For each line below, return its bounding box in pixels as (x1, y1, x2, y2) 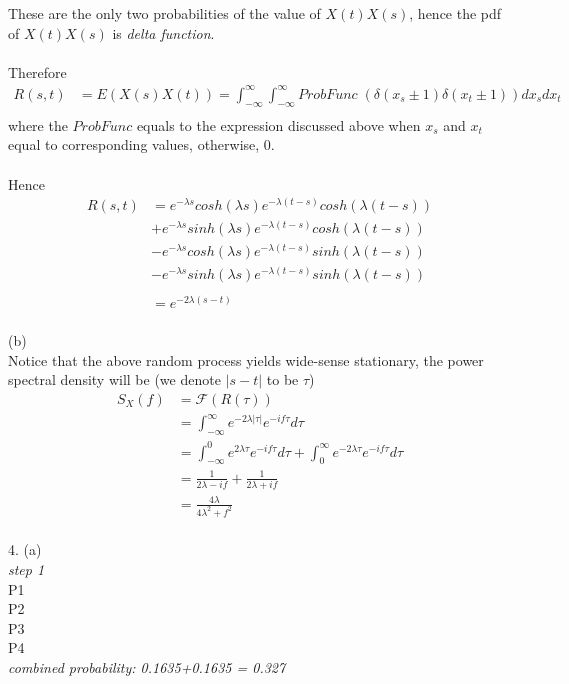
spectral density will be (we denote (8, 369, 221, 390)
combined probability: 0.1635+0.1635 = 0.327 (8, 656, 286, 677)
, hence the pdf (409, 3, 502, 23)
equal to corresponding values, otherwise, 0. (8, 134, 275, 155)
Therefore (8, 61, 67, 82)
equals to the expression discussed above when (136, 114, 421, 135)
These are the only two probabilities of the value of (8, 3, 321, 23)
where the (8, 114, 68, 135)
